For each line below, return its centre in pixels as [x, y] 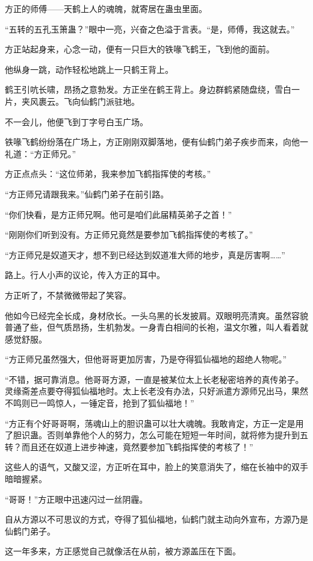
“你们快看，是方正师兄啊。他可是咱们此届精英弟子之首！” [119, 214]
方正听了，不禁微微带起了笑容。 [68, 295]
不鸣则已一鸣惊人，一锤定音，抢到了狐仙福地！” [100, 403]
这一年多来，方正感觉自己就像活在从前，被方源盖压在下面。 [123, 551]
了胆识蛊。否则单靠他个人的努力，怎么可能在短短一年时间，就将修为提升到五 [156, 435]
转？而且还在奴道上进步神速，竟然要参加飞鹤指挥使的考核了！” [129, 446]
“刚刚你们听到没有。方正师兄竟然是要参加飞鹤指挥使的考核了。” [129, 234]
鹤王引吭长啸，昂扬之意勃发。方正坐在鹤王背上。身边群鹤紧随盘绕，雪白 [148, 89]
